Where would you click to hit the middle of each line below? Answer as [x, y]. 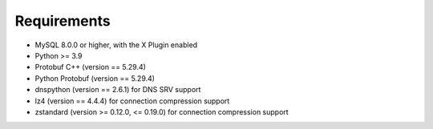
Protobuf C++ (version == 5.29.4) [90, 67]
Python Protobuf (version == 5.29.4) [95, 78]
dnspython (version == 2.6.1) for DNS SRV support [118, 90]
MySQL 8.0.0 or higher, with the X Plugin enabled [116, 45]
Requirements [63, 21]
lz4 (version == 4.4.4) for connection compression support [132, 101]
